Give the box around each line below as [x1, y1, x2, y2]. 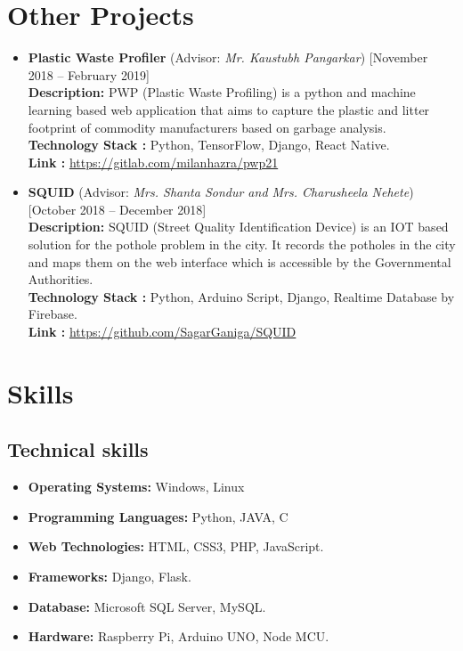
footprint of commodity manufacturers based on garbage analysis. [28, 118, 386, 136]
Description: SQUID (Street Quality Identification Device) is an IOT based [28, 217, 449, 236]
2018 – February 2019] [28, 65, 150, 84]
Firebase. [28, 305, 77, 323]
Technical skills [7, 435, 149, 463]
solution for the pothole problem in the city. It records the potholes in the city [28, 235, 456, 254]
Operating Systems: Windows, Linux [28, 477, 245, 496]
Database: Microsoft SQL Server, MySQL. [28, 597, 266, 615]
